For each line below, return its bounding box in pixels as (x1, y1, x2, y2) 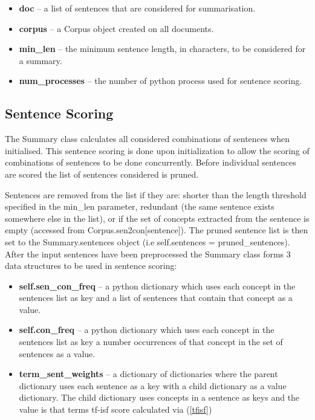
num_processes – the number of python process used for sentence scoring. (19, 74, 302, 87)
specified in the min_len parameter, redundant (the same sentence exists (5, 200, 274, 213)
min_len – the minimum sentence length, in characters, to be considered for (19, 42, 306, 55)
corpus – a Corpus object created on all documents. (19, 22, 214, 34)
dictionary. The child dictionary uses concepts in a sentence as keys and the (19, 391, 300, 404)
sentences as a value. (19, 347, 96, 360)
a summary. (19, 54, 62, 66)
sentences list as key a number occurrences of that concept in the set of (19, 335, 283, 348)
